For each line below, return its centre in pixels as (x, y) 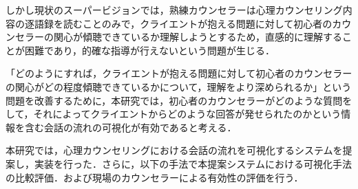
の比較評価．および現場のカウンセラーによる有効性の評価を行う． (155, 177)
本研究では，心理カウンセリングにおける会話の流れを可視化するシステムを (174, 150)
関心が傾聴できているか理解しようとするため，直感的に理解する (198, 37)
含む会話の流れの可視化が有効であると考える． (130, 127)
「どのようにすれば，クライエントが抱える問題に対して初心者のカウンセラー (179, 73)
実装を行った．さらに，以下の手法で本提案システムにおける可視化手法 (193, 163)
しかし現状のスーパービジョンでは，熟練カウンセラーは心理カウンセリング (174, 10)
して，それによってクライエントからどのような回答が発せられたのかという (173, 114)
